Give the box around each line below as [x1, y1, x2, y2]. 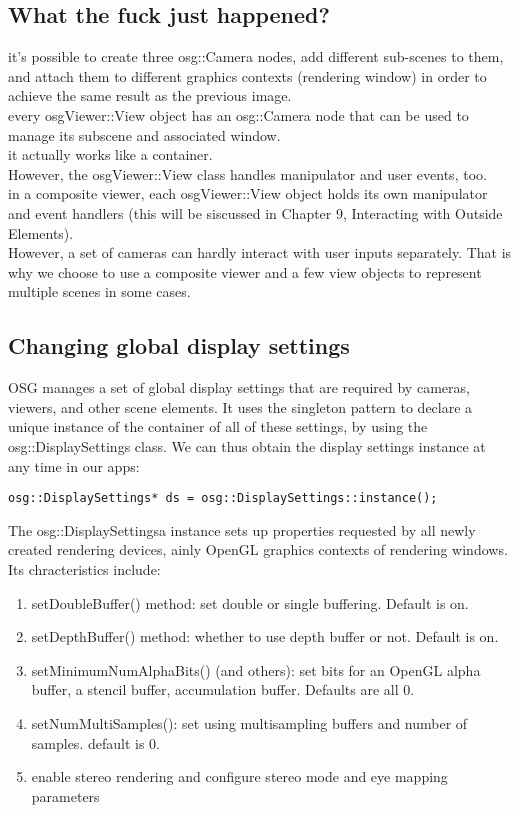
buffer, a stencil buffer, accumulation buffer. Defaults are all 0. [31, 679, 415, 700]
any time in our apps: [8, 455, 140, 476]
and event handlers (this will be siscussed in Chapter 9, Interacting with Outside [8, 202, 503, 223]
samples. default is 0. [31, 732, 160, 753]
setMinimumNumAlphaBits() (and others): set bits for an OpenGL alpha [31, 659, 481, 680]
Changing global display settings [8, 330, 350, 361]
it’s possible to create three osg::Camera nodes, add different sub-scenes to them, [8, 46, 504, 67]
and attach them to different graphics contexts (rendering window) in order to [8, 65, 487, 86]
